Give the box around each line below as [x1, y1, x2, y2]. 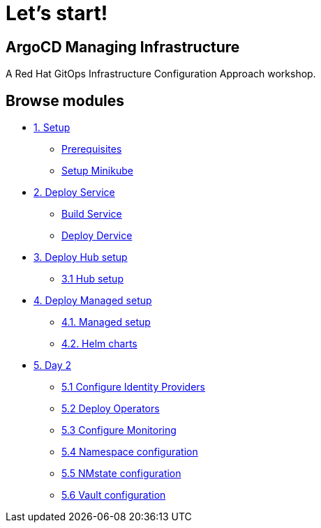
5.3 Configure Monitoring [61, 424, 177, 437]
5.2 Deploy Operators [61, 402, 160, 415]
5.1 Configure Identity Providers [61, 381, 206, 393]
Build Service [61, 208, 122, 220]
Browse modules [6, 91, 124, 110]
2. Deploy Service [33, 186, 115, 199]
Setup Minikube [61, 165, 133, 177]
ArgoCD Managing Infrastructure [6, 38, 240, 56]
